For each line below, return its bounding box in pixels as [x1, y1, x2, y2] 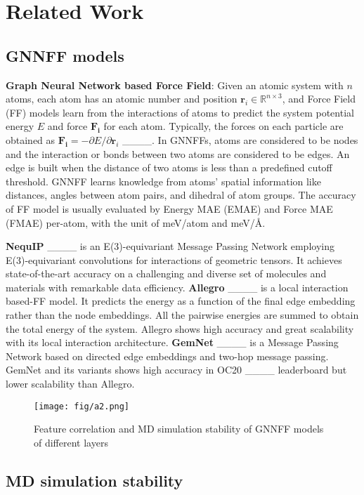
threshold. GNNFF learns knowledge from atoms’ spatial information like [6, 173, 321, 188]
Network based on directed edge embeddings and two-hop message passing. [6, 348, 329, 363]
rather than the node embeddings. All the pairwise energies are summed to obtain [6, 308, 359, 322]
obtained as [6, 132, 56, 147]
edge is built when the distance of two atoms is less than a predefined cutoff [6, 160, 332, 175]
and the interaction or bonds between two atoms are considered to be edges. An [6, 146, 350, 161]
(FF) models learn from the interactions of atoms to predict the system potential [6, 105, 354, 119]
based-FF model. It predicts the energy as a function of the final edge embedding [6, 293, 356, 308]
